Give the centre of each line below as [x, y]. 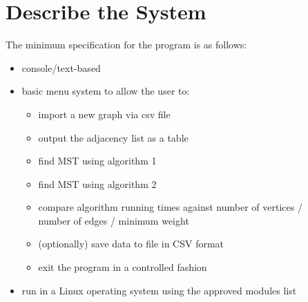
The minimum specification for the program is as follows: [126, 45]
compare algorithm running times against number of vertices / [170, 207]
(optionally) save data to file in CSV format [131, 244]
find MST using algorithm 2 [97, 183]
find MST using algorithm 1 [97, 161]
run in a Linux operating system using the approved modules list [159, 290]
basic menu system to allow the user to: [106, 91]
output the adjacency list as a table [113, 137]
